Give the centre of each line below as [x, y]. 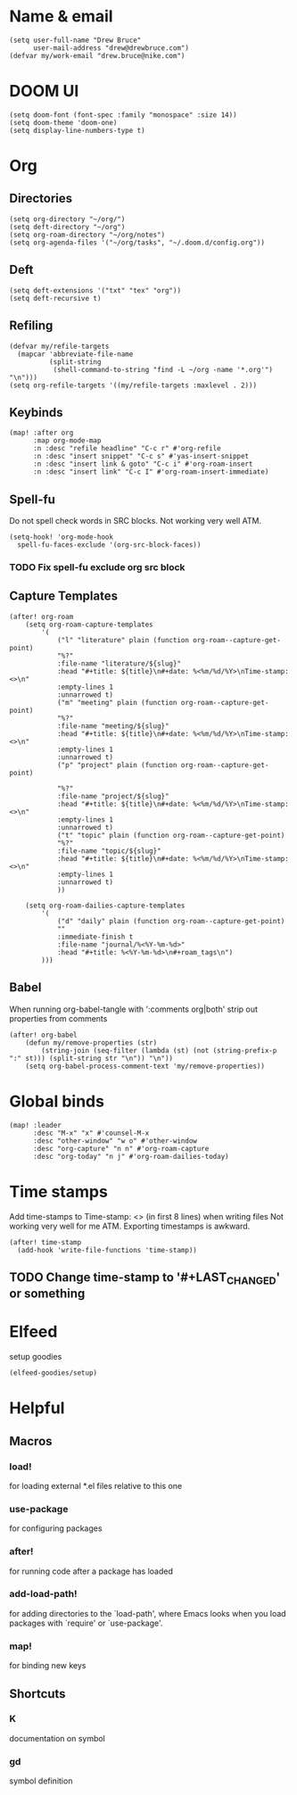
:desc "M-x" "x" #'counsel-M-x [91, 1133]
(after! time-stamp [45, 1242]
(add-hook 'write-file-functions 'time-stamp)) [107, 1250]
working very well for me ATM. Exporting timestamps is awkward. [130, 1226]
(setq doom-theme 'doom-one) [63, 122]
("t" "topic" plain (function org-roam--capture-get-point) [171, 835]
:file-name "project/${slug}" [113, 796]
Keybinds [37, 412]
